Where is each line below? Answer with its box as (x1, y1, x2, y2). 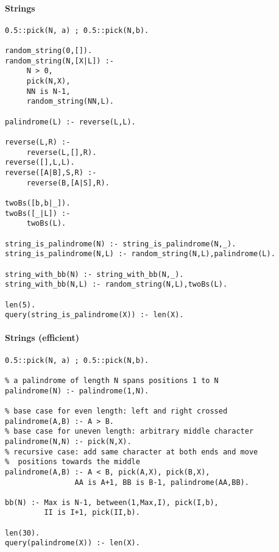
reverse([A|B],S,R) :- (5, 168, 97, 177)
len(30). (5, 528, 40, 537)
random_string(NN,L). (26, 97, 114, 106)
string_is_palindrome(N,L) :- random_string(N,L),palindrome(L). (5, 249, 275, 259)
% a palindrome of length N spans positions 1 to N (5, 376, 219, 385)
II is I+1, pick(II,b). (44, 508, 140, 517)
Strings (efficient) (5, 331, 80, 344)
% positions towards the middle (5, 457, 140, 467)
